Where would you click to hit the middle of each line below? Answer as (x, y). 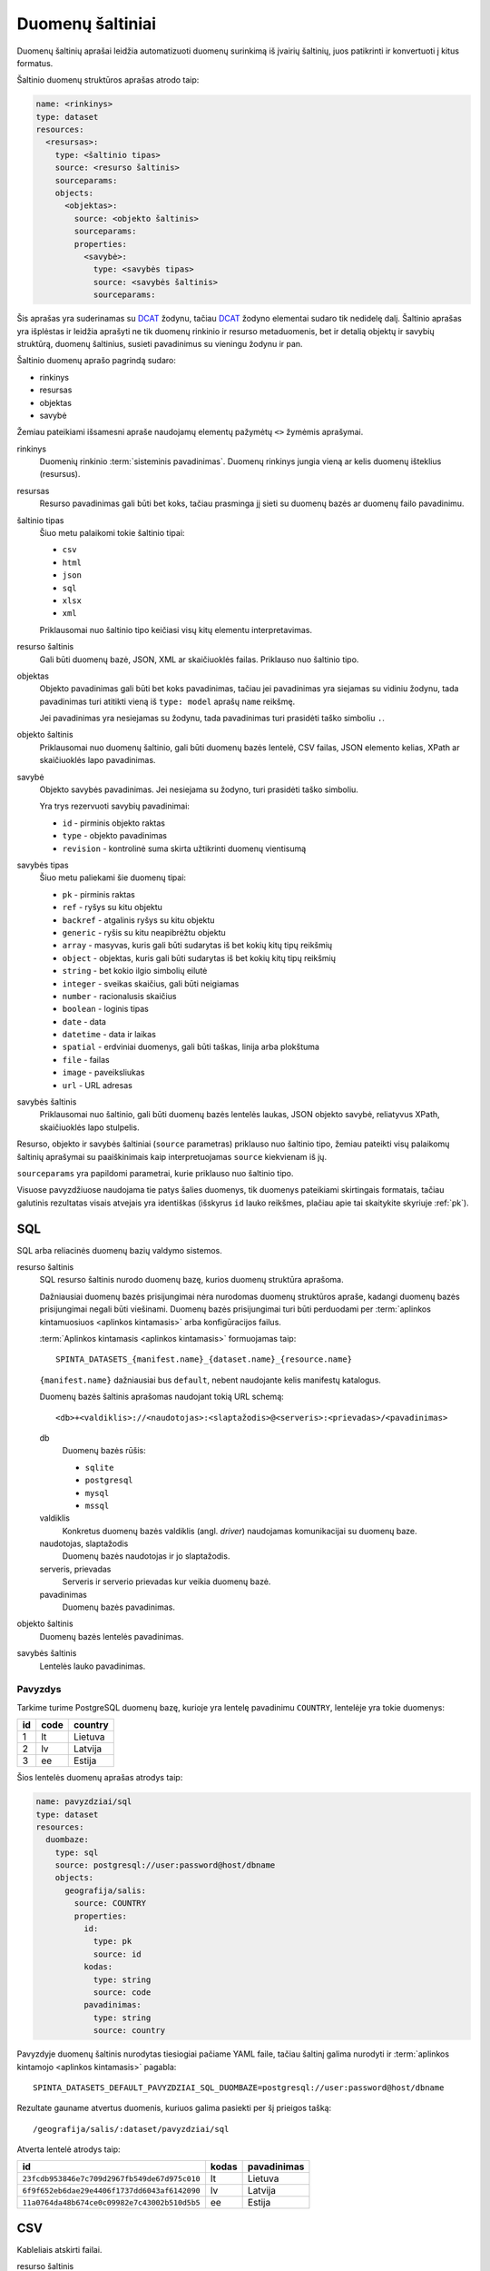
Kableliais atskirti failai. (59, 2250)
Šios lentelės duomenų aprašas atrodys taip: (100, 1778)
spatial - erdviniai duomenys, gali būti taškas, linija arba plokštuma (191, 1047)
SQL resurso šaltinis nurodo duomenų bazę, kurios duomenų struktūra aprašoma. (191, 1280)
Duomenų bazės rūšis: (104, 1451)
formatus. (35, 63)
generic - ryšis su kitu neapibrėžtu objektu (144, 932)
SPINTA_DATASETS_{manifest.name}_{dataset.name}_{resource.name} (204, 1359)
